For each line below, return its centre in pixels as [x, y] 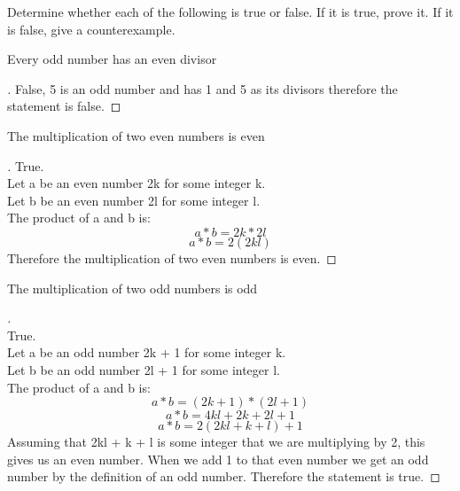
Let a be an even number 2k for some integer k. [136, 183]
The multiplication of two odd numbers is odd [133, 288]
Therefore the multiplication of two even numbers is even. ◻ [172, 257]
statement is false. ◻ [64, 106]
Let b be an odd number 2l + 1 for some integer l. [144, 369]
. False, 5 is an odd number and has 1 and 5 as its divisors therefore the [203, 88]
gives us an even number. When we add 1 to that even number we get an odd [218, 459]
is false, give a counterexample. [91, 29]
